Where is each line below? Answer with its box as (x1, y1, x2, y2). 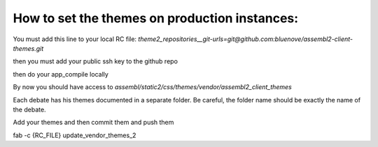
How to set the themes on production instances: (13, 10, 299, 26)
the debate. (13, 105, 46, 114)
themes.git (13, 44, 44, 52)
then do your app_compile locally (13, 70, 108, 78)
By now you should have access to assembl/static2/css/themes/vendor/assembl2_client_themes (13, 83, 292, 91)
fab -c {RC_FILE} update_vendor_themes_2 (13, 131, 136, 139)
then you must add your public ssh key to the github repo (13, 57, 178, 65)
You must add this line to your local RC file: (13, 35, 136, 43)
